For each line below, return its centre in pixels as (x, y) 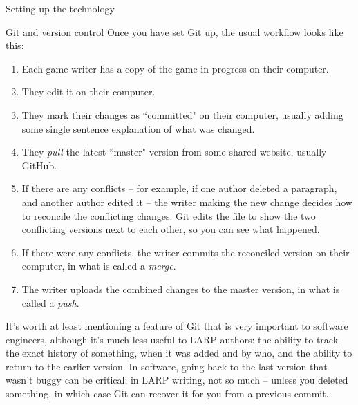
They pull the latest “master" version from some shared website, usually (174, 152)
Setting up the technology (60, 8)
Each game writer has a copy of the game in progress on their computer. (175, 68)
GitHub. (39, 165)
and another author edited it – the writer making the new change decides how (187, 201)
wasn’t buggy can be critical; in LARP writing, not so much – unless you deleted (177, 380)
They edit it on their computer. (88, 92)
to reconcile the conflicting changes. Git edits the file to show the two (169, 215)
